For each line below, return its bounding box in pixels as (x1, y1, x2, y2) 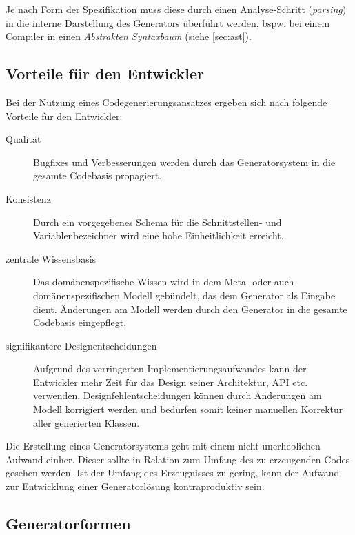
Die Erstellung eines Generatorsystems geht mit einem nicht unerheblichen (6, 438, 321, 453)
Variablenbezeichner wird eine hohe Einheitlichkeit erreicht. (33, 228, 284, 243)
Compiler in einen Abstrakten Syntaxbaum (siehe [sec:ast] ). (6, 29, 252, 43)
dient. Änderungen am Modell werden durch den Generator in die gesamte (33, 301, 347, 316)
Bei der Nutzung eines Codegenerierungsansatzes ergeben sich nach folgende (6, 94, 327, 109)
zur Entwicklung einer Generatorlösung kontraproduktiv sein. (6, 479, 265, 494)
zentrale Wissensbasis (6, 251, 97, 265)
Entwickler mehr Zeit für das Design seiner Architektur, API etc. (33, 374, 308, 389)
